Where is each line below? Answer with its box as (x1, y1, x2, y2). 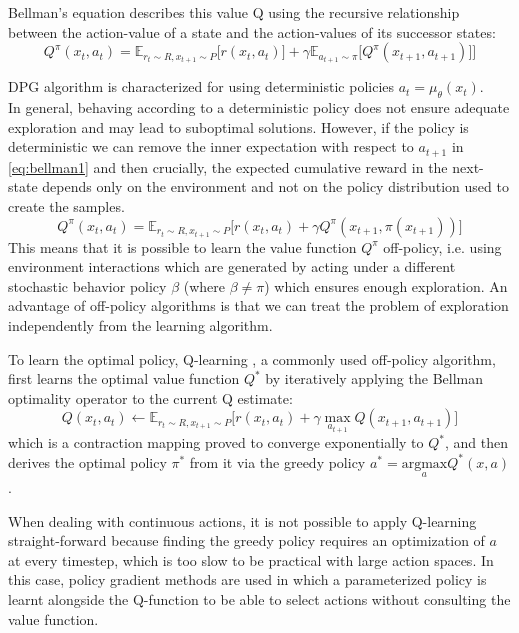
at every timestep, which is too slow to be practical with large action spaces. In (8, 549, 494, 570)
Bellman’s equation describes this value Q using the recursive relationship (8, 2, 460, 22)
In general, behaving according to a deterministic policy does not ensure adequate (8, 97, 510, 118)
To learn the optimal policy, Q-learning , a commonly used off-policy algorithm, (8, 348, 496, 369)
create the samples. (8, 195, 125, 216)
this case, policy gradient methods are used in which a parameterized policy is (8, 569, 487, 590)
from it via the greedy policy (189, 451, 366, 472)
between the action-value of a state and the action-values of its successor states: (8, 21, 496, 42)
